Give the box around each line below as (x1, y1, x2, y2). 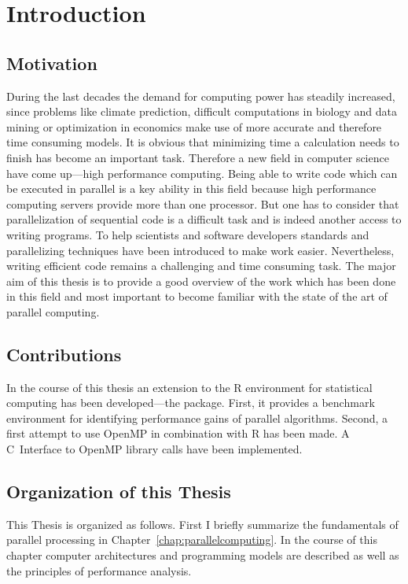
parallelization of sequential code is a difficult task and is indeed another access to (6, 211, 402, 227)
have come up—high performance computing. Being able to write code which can (6, 164, 398, 181)
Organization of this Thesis (6, 479, 231, 504)
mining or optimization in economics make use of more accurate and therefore (6, 118, 382, 135)
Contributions (6, 342, 122, 366)
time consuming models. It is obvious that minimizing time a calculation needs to (6, 134, 399, 150)
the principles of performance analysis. (6, 562, 192, 578)
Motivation (6, 50, 97, 75)
